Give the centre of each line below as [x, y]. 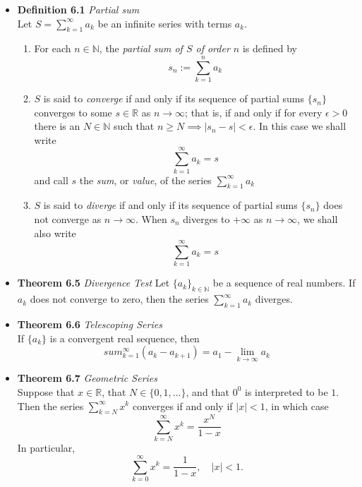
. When [151, 219]
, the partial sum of [141, 48]
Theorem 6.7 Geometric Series [87, 378]
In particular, [46, 448]
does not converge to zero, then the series [119, 299]
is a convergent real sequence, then [125, 338]
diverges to [206, 219]
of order [213, 48]
